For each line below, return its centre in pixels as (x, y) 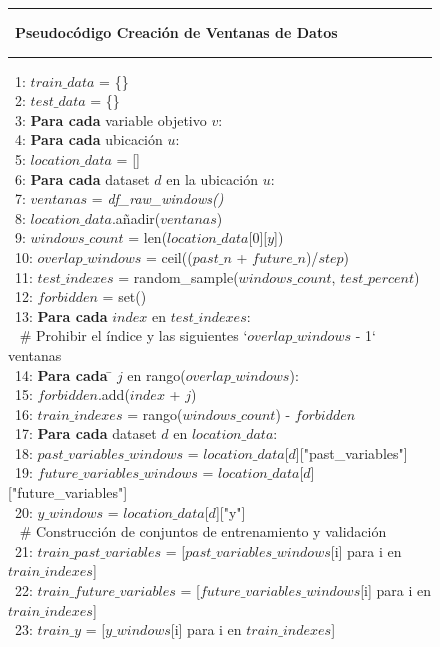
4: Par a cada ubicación (88, 139)
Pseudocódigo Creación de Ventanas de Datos (176, 32)
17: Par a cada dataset (85, 433)
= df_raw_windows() (157, 198)
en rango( (156, 374)
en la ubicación (212, 178)
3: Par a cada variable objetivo (110, 119)
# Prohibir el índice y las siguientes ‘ (133, 335)
